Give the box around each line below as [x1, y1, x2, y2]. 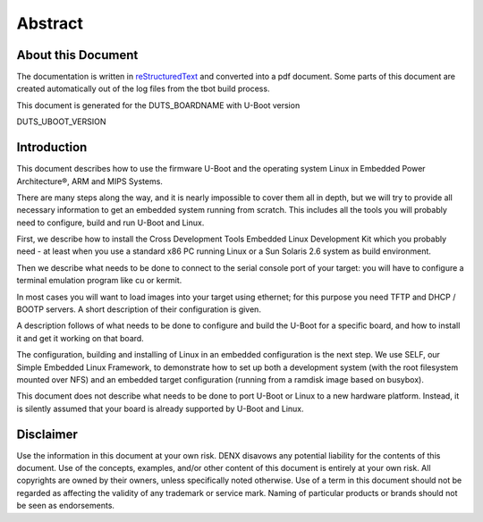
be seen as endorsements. [16, 501, 115, 511]
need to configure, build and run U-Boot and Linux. [16, 217, 205, 228]
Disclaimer [16, 426, 78, 442]
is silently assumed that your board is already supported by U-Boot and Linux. [16, 403, 304, 414]
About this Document [16, 47, 139, 63]
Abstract [16, 13, 84, 33]
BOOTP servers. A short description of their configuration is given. [16, 304, 261, 315]
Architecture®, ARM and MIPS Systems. [16, 175, 163, 187]
